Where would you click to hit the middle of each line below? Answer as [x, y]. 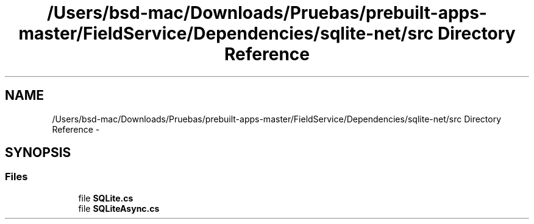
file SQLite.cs [106, 198]
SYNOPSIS [38, 153]
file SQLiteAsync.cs [119, 208]
